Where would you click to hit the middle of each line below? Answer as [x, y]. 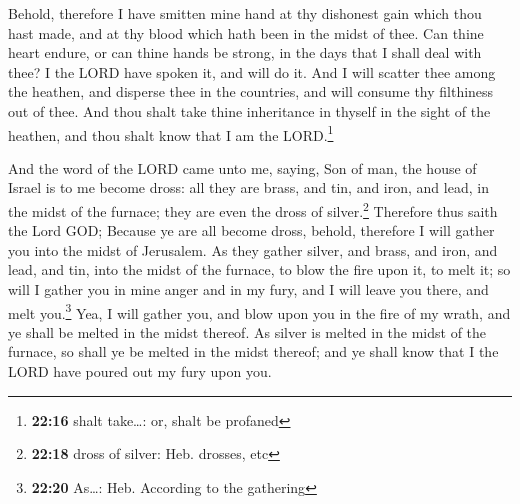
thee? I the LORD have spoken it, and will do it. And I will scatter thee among [252, 71]
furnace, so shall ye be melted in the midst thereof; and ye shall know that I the [253, 351]
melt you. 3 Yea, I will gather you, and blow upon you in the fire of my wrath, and [259, 311]
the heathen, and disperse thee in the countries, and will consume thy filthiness [251, 91]
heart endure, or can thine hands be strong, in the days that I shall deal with [245, 52]
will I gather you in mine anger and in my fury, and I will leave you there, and [248, 289]
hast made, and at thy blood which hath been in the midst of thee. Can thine [246, 32]
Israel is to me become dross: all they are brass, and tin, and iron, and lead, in [248, 187]
